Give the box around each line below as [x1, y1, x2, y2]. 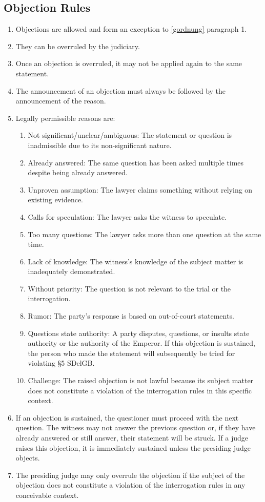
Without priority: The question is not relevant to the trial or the [28, 283, 231, 294]
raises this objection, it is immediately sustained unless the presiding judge [15, 442, 251, 453]
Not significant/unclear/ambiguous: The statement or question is [28, 130, 232, 140]
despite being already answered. [28, 167, 128, 178]
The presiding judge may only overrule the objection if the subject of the [15, 469, 245, 480]
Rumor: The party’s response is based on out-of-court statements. [28, 310, 234, 321]
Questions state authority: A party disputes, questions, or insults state [28, 327, 250, 338]
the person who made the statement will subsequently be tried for [28, 347, 235, 358]
